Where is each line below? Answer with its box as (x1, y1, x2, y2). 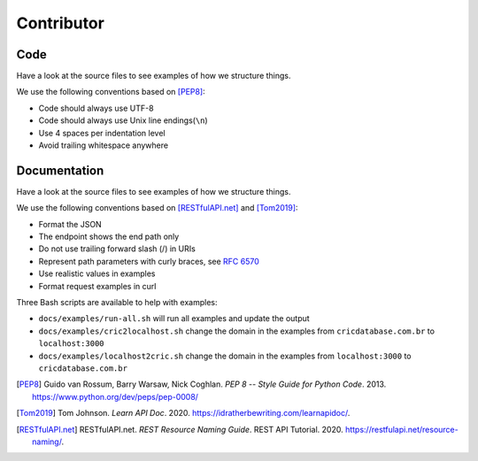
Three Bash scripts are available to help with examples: (16, 297, 218, 308)
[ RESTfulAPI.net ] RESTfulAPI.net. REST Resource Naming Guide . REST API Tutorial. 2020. (16, 424, 344, 434)
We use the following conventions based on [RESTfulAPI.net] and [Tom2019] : (16, 203, 298, 213)
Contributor (16, 13, 105, 33)
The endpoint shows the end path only (38, 231, 180, 242)
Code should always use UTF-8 (38, 103, 154, 113)
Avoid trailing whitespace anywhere (38, 140, 168, 150)
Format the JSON (38, 219, 102, 229)
